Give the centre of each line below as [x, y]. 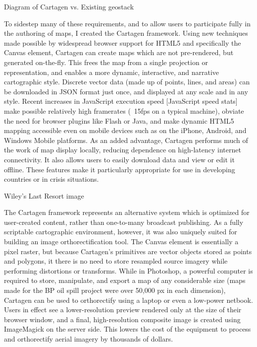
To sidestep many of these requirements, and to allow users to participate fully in [127, 23]
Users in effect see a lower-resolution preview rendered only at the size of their [123, 310]
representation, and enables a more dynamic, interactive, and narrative [112, 72]
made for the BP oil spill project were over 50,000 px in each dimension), [115, 290]
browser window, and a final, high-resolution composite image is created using [122, 319]
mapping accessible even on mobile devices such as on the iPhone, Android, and [125, 130]
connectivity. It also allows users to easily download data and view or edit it [119, 159]
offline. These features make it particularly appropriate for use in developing [120, 169]
